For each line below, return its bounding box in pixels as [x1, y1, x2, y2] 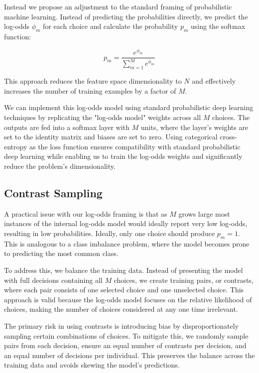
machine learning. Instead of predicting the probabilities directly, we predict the [4, 11, 248, 21]
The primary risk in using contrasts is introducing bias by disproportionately [4, 320, 239, 331]
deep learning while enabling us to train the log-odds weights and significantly [4, 151, 243, 161]
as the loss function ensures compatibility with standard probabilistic [29, 141, 241, 151]
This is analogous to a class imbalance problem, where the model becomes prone [4, 238, 250, 249]
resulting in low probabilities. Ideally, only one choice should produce [4, 228, 215, 238]
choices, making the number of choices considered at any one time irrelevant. [4, 304, 238, 314]
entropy [4, 141, 27, 151]
